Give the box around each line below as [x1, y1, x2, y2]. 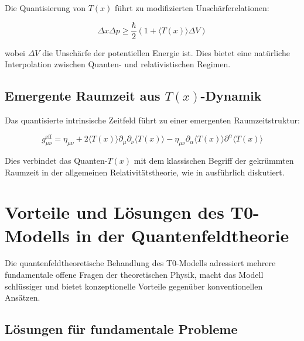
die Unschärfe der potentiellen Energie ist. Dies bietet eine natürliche [42, 46, 290, 58]
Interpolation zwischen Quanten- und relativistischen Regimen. [5, 58, 231, 70]
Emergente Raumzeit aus [5, 87, 160, 105]
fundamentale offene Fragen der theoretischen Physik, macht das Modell [5, 268, 264, 281]
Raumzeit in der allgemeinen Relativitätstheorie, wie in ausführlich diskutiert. [5, 166, 285, 178]
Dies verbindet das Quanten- [5, 154, 108, 166]
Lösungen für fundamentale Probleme [5, 320, 238, 338]
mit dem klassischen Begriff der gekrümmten [134, 154, 294, 166]
